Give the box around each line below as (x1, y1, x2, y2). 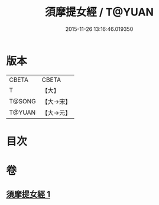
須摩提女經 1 (6, 190, 51, 200)
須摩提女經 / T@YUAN (45, 5, 154, 19)
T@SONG (9, 97, 37, 105)
